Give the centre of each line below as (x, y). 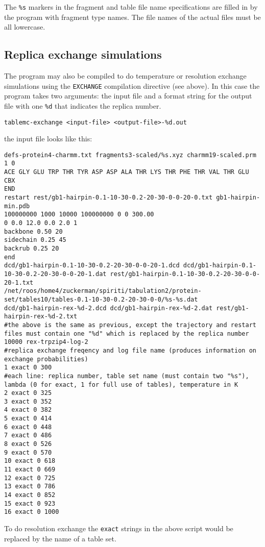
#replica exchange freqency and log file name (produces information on (130, 350)
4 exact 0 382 (28, 410)
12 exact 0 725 (30, 478)
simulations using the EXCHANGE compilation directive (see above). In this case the (132, 85)
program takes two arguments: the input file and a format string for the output (128, 96)
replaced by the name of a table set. (60, 538)
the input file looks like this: (48, 139)
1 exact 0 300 (28, 368)
